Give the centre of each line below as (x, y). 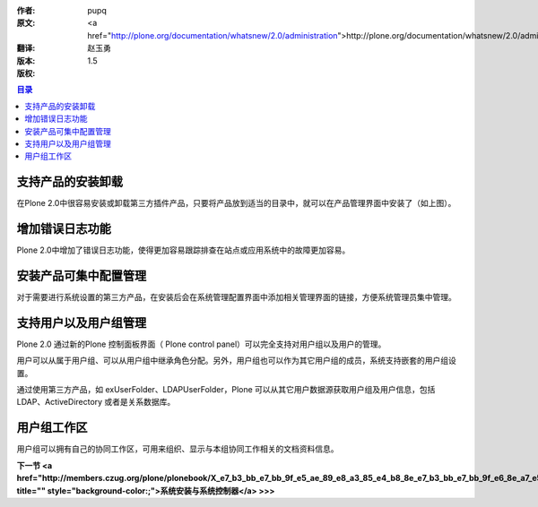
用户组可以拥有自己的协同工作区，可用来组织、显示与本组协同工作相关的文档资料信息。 (178, 449)
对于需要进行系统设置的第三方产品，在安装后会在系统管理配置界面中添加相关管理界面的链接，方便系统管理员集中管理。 (236, 297)
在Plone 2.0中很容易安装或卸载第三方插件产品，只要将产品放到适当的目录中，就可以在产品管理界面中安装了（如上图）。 (236, 203)
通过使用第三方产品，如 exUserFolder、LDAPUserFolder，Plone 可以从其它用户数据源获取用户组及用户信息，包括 (226, 390)
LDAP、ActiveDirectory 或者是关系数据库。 (96, 402)
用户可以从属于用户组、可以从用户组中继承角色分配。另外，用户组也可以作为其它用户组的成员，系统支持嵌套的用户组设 (236, 361)
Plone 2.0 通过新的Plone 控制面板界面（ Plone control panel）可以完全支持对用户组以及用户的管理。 (201, 344)
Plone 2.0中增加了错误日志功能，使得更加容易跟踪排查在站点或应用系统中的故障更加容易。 (183, 250)
